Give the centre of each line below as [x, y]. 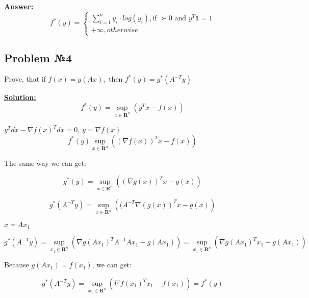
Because [17, 265]
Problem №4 [38, 57]
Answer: [19, 6]
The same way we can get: [45, 163]
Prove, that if [25, 79]
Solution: [20, 97]
